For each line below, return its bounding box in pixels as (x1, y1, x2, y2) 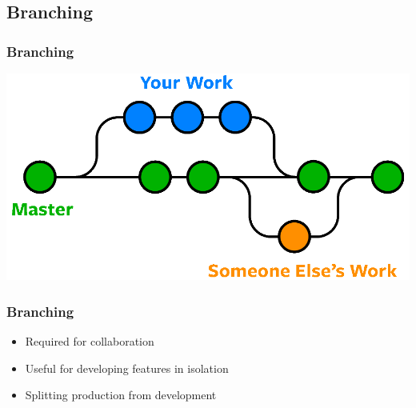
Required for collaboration (25, 333, 154, 350)
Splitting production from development (25, 386, 217, 403)
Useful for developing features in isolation (25, 359, 229, 376)
